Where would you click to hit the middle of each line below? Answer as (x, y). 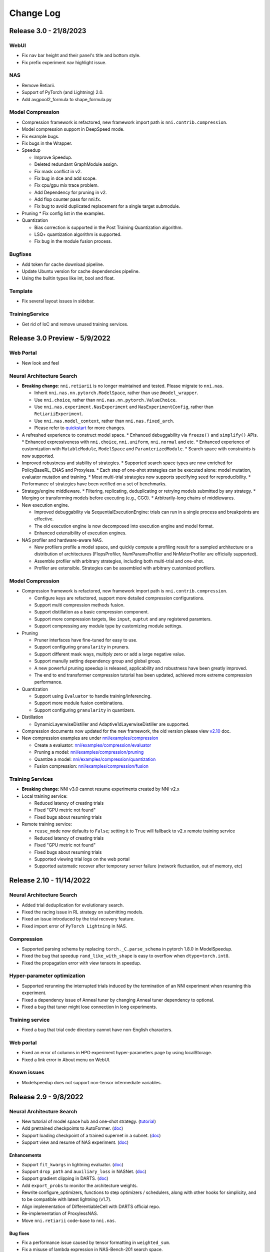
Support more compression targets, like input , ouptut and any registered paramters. (123, 619)
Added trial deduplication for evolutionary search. (73, 905)
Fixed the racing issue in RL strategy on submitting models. (83, 912)
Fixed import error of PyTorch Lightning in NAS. (74, 926)
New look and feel (40, 363)
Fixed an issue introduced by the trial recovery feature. (78, 919)
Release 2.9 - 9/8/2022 (46, 1097)
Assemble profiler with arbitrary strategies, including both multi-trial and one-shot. (119, 561)
